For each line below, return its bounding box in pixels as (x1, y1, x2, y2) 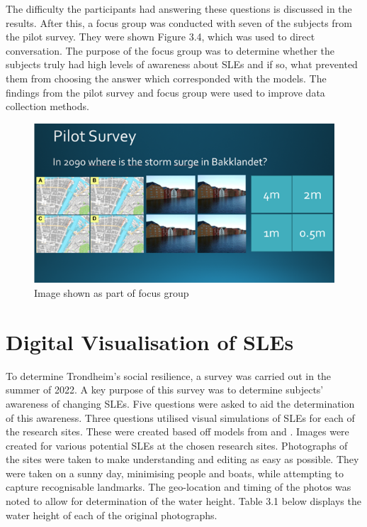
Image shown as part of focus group (34, 286, 189, 300)
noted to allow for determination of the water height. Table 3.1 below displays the (6, 494, 361, 509)
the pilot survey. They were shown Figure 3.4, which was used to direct (6, 29, 315, 44)
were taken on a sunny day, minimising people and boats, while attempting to (6, 465, 344, 480)
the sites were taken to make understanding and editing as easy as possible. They (6, 452, 359, 467)
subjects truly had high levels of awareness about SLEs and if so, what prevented (6, 57, 358, 72)
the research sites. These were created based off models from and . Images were (6, 424, 349, 439)
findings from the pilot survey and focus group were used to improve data (6, 85, 325, 99)
